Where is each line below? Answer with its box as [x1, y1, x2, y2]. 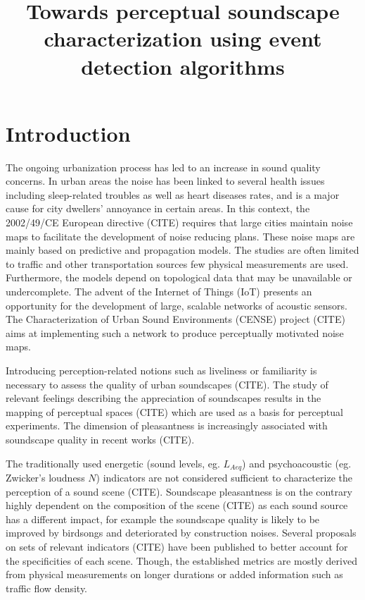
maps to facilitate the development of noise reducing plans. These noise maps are [6, 228, 355, 243]
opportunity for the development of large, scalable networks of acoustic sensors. [6, 298, 347, 312]
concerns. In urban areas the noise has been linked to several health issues [6, 173, 325, 188]
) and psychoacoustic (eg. [242, 455, 352, 470]
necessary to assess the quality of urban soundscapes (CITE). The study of [6, 376, 328, 391]
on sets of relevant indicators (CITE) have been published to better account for [6, 539, 348, 553]
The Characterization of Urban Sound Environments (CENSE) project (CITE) [6, 312, 345, 326]
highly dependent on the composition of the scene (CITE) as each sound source [6, 498, 348, 513]
